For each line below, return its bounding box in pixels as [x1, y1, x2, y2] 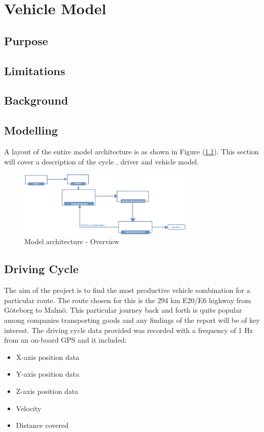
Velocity [16, 403, 42, 413]
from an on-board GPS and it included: [4, 335, 127, 345]
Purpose [4, 32, 48, 48]
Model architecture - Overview [24, 236, 119, 247]
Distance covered [16, 420, 69, 430]
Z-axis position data [16, 386, 79, 396]
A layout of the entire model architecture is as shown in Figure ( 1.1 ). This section [4, 146, 259, 156]
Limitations [4, 62, 65, 78]
